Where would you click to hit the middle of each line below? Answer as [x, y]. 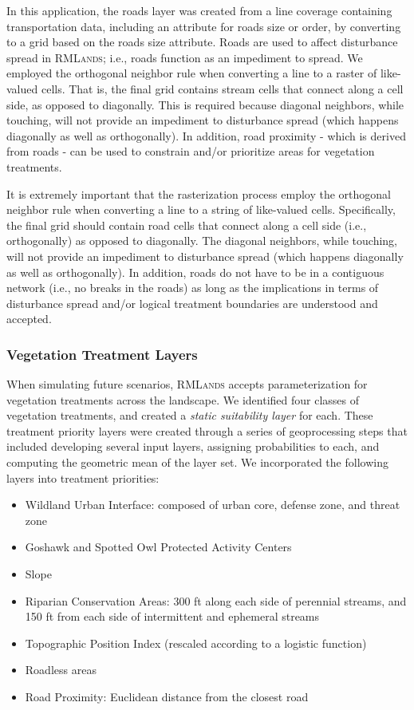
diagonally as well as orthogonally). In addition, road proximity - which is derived [206, 135]
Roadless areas [61, 670]
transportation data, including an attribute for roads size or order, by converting [204, 26]
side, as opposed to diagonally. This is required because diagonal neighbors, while [205, 104]
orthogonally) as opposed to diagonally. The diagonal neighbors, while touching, [202, 241]
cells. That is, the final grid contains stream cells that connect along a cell [222, 88]
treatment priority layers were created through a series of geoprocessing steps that [207, 430]
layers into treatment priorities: [83, 477]
